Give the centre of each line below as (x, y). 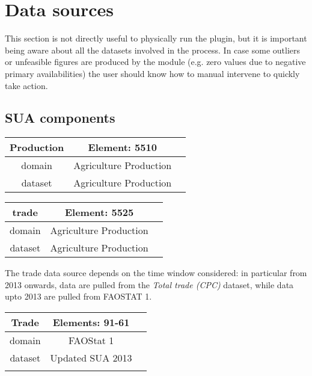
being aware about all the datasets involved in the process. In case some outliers (152, 50)
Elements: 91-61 (91, 322)
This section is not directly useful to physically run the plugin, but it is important (156, 38)
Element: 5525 (99, 212)
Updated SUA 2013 (91, 358)
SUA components (60, 118)
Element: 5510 (122, 147)
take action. (26, 85)
